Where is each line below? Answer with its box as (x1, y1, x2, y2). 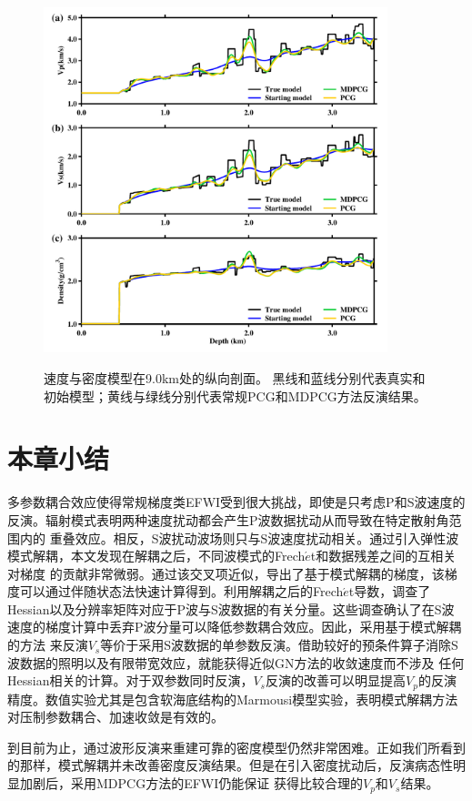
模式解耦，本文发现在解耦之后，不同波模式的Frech (7, 546, 306, 565)
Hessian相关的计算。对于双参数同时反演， (7, 671, 254, 690)
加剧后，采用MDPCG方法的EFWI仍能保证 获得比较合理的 (19, 774, 363, 793)
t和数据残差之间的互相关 (310, 546, 457, 565)
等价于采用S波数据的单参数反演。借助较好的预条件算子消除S (100, 635, 458, 654)
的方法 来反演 (7, 635, 88, 654)
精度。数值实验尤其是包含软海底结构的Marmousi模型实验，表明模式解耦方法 (7, 689, 458, 708)
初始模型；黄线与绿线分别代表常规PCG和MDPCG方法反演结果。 (44, 386, 427, 405)
